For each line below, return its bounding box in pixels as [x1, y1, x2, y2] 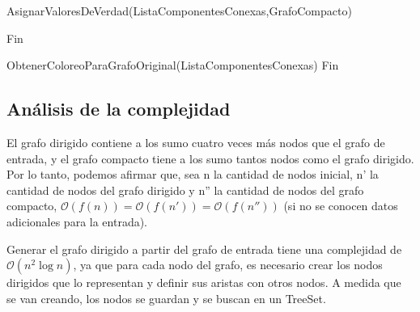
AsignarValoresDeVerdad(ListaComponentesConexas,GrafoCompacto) [6, 2, 352, 19]
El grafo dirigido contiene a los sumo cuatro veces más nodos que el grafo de [6, 133, 385, 150]
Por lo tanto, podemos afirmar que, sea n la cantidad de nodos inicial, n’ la [6, 166, 379, 183]
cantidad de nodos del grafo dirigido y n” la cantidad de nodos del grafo [6, 181, 364, 198]
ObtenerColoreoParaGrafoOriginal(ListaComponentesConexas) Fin [6, 57, 339, 74]
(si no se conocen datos [283, 197, 398, 214]
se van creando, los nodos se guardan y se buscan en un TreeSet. [6, 289, 326, 306]
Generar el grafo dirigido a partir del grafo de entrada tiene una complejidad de [6, 240, 402, 257]
